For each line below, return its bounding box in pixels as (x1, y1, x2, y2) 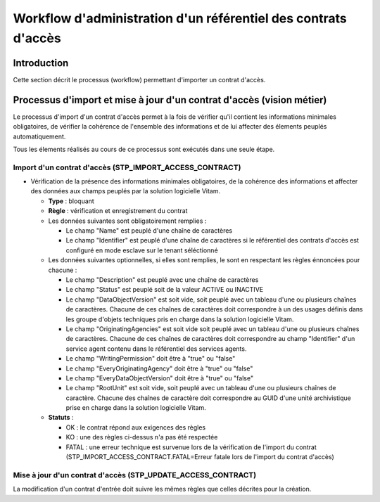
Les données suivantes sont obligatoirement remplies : (48, 217, 207, 225)
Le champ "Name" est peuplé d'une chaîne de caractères (65, 226, 232, 235)
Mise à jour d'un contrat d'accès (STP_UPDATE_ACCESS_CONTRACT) (13, 470, 257, 480)
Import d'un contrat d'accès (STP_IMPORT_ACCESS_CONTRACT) (13, 162, 241, 172)
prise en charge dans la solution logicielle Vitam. (65, 404, 207, 412)
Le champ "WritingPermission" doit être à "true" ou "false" (65, 354, 236, 363)
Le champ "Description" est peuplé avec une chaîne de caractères (65, 275, 259, 284)
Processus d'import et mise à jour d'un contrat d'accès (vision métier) (13, 94, 327, 105)
